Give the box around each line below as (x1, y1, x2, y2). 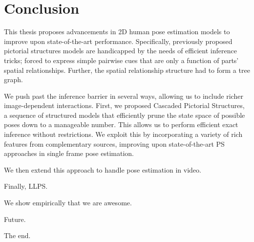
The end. (4, 230, 31, 241)
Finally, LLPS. (4, 181, 48, 191)
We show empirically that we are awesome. (4, 198, 132, 208)
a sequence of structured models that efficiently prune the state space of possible (4, 110, 245, 120)
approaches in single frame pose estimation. (4, 148, 134, 158)
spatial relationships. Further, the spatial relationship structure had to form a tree (4, 65, 250, 75)
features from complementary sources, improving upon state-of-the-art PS (4, 138, 225, 149)
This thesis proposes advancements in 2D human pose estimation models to (4, 26, 230, 37)
